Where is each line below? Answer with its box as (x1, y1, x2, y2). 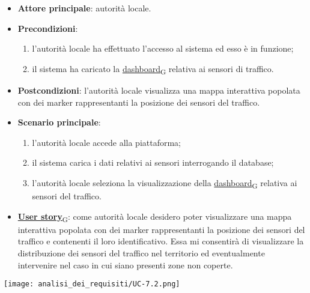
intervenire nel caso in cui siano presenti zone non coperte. (17, 258, 233, 271)
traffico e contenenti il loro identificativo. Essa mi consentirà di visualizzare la (17, 235, 304, 247)
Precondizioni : (17, 22, 78, 34)
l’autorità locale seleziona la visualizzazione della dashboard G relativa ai (32, 176, 297, 190)
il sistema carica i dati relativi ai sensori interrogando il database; (32, 156, 274, 169)
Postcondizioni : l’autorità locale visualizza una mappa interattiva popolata (17, 83, 300, 96)
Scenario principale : (17, 116, 101, 128)
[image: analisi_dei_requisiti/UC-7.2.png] (4, 280, 180, 289)
